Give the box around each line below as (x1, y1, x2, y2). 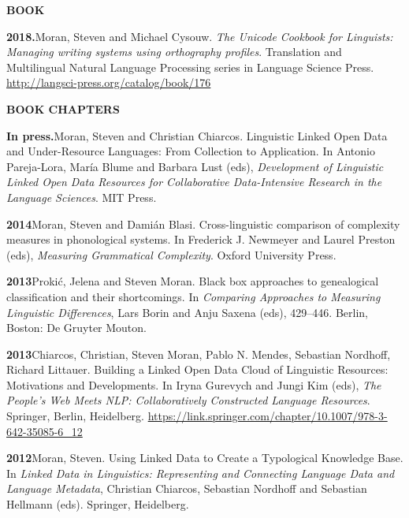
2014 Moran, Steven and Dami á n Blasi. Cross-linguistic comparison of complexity (6, 215, 400, 232)
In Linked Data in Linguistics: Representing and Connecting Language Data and (6, 464, 395, 481)
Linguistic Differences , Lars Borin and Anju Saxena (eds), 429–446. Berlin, (6, 304, 368, 320)
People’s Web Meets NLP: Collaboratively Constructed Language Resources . (6, 392, 370, 408)
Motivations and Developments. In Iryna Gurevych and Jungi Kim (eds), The (6, 376, 381, 393)
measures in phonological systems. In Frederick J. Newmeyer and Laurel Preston (6, 231, 396, 248)
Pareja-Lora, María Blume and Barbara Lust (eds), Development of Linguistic (6, 158, 384, 174)
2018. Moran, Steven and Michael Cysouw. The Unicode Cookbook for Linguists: (6, 28, 393, 44)
